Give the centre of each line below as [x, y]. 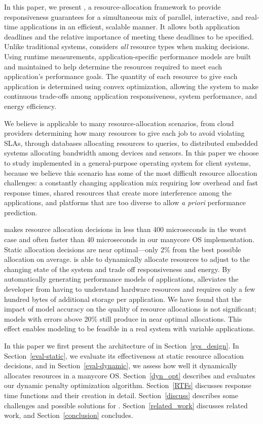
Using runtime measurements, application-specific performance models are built [128, 56]
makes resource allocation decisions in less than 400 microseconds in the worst [125, 229]
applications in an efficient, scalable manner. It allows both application [130, 27]
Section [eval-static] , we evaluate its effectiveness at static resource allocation [124, 355]
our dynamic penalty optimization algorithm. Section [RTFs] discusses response [128, 385]
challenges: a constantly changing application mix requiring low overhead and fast [131, 183]
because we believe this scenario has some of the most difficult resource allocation [131, 172]
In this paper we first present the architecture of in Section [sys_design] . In [122, 345]
